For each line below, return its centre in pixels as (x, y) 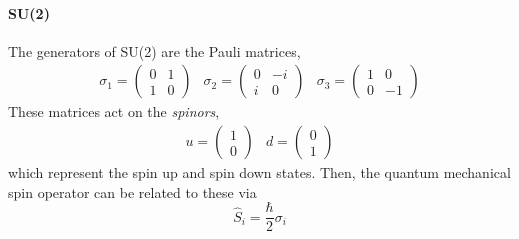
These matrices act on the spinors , (114, 111)
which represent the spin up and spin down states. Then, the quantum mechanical (259, 172)
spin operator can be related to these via (132, 191)
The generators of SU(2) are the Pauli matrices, (154, 50)
